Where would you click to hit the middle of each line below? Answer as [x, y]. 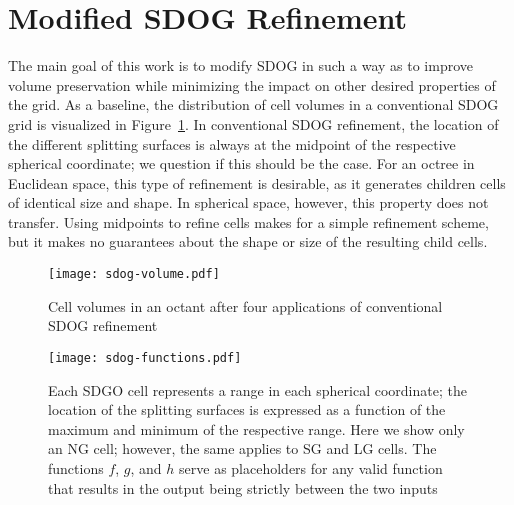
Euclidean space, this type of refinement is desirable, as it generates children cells [257, 182]
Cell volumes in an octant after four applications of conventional [245, 305]
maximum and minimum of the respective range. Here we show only [256, 428]
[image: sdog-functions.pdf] [145, 357]
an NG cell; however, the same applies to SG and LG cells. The [242, 448]
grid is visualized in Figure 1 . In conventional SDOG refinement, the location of [253, 123]
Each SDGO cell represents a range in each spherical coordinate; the [257, 389]
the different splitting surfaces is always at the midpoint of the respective [232, 143]
